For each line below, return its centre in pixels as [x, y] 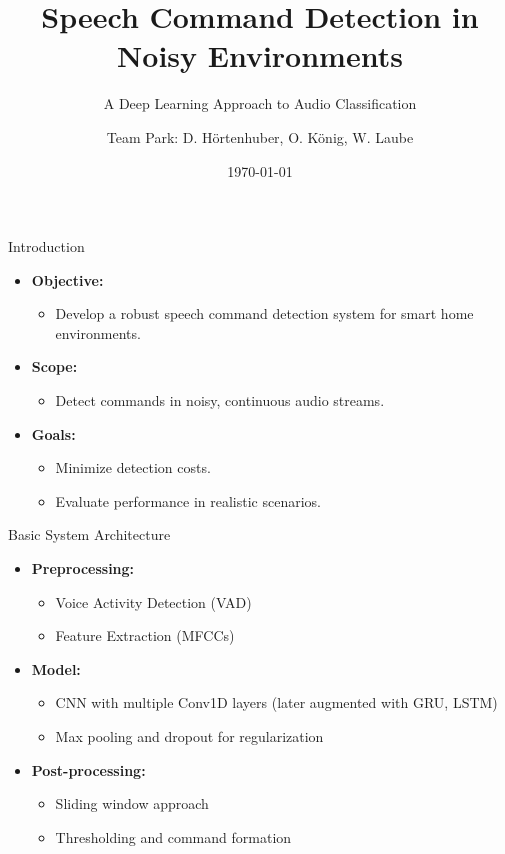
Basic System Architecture [89, 534]
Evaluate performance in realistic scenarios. [188, 500]
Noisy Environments [260, 55]
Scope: [54, 366]
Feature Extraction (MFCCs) [145, 635]
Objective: [67, 279]
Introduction [46, 246]
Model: [56, 668]
